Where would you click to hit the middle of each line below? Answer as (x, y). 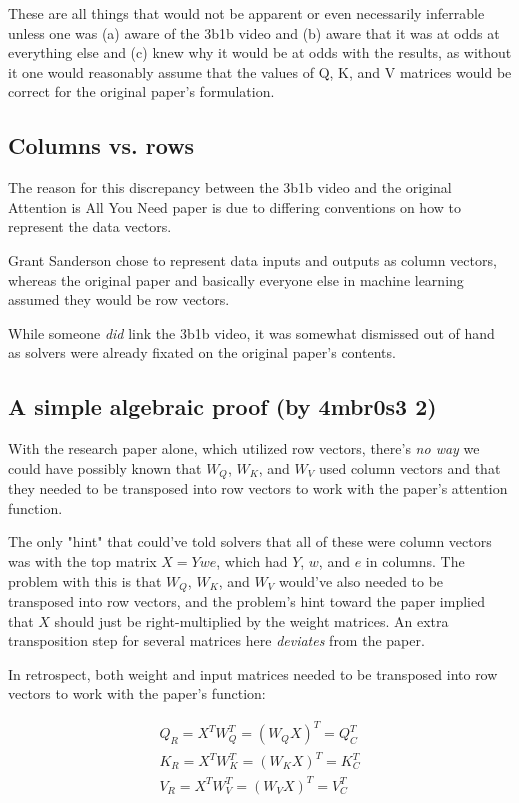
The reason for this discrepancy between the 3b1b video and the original (230, 187)
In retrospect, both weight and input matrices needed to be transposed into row (253, 673)
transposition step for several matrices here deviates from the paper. (216, 640)
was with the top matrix (82, 560)
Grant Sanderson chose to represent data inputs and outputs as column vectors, (252, 259)
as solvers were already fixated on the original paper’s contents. (202, 352)
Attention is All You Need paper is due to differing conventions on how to (234, 206)
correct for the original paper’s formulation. (141, 91)
